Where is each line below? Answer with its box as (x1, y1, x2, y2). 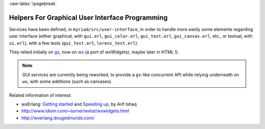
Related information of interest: (9, 92, 72, 98)
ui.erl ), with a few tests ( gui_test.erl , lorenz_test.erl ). (9, 40, 138, 46)
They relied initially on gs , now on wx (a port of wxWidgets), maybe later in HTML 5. (9, 49, 179, 55)
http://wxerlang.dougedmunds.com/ (21, 115, 95, 121)
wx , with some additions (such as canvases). (22, 78, 112, 84)
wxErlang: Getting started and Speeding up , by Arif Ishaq (21, 101, 137, 107)
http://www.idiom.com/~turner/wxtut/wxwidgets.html (21, 108, 130, 114)
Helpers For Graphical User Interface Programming (9, 13, 168, 22)
